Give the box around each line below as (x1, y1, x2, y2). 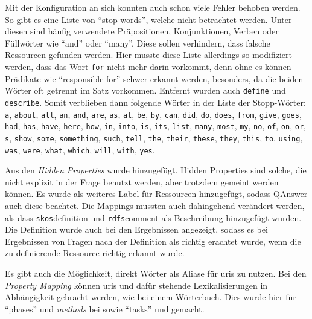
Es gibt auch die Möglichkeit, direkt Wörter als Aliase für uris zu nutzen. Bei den (5, 266, 307, 279)
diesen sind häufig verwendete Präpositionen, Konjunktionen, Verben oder (5, 25, 279, 37)
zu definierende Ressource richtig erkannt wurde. (5, 246, 185, 259)
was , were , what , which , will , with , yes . (5, 143, 155, 156)
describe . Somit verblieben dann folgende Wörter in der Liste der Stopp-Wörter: (5, 95, 306, 108)
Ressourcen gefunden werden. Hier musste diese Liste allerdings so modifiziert (5, 48, 292, 61)
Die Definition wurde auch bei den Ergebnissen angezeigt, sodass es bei (5, 223, 268, 236)
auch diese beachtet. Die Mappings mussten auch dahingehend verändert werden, (5, 199, 305, 211)
